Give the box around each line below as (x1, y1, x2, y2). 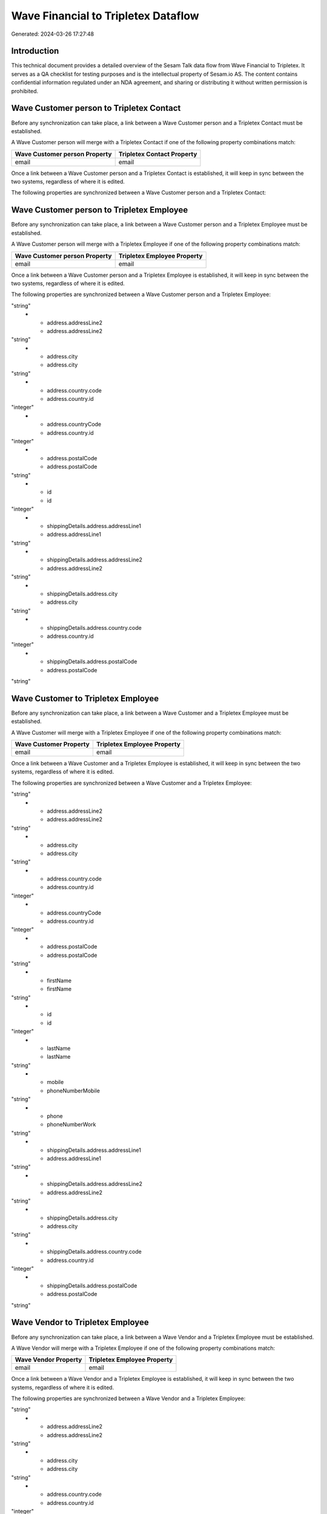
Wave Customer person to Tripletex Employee (11, 205, 188, 215)
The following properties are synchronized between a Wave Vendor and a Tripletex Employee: (11, 1395, 246, 1402)
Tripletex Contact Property (118, 150, 197, 158)
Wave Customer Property (15, 740, 90, 748)
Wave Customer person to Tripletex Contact (11, 103, 181, 113)
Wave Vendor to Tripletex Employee (11, 1317, 150, 1327)
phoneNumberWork (47, 1121, 96, 1128)
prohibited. (11, 87, 39, 94)
